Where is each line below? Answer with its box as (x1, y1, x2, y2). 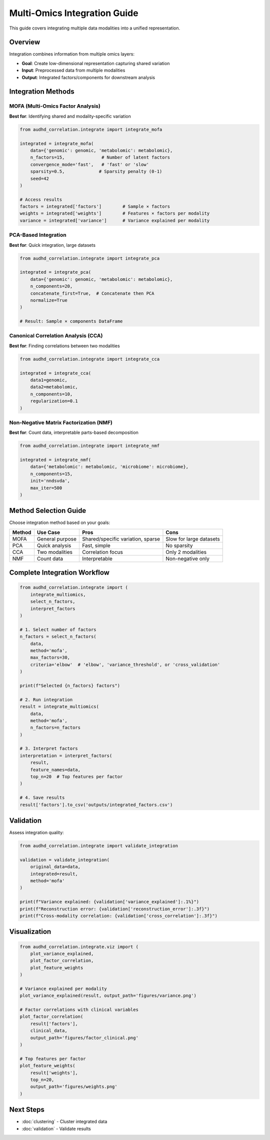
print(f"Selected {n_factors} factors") (19, 683, 120, 688)
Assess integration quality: (9, 830, 64, 836)
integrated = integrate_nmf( (19, 457, 91, 463)
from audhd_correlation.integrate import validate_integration (19, 843, 178, 849)
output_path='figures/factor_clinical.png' (30, 1035, 138, 1040)
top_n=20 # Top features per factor (30, 774, 123, 780)
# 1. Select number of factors (19, 627, 97, 633)
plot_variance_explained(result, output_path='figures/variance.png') (19, 993, 197, 998)
